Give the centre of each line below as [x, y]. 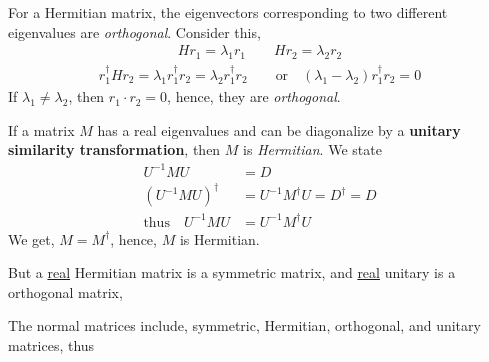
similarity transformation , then [114, 149]
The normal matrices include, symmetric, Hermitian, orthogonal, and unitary [244, 325]
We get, [31, 238]
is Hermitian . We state [312, 149]
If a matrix [41, 129]
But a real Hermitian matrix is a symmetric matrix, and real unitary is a [232, 272]
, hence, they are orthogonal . [254, 96]
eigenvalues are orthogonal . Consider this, [134, 31]
